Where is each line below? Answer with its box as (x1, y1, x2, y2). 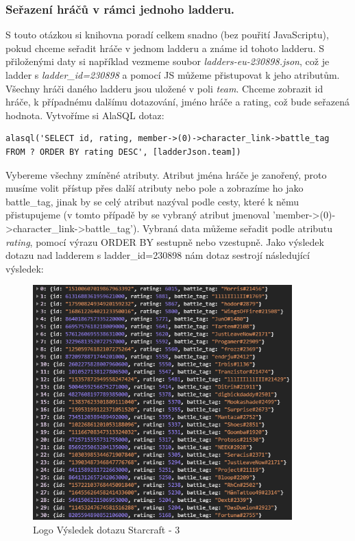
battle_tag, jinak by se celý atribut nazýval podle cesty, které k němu (5, 194, 299, 208)
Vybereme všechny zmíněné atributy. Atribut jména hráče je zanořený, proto (5, 167, 327, 181)
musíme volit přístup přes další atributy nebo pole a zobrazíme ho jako (5, 181, 304, 195)
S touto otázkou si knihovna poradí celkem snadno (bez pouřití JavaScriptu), (5, 27, 329, 42)
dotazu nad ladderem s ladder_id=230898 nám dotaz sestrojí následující (5, 248, 310, 262)
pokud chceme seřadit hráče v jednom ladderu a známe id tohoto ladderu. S (5, 40, 324, 55)
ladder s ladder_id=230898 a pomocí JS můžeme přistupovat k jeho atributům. (5, 68, 340, 81)
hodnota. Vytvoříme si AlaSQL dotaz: (5, 108, 164, 122)
